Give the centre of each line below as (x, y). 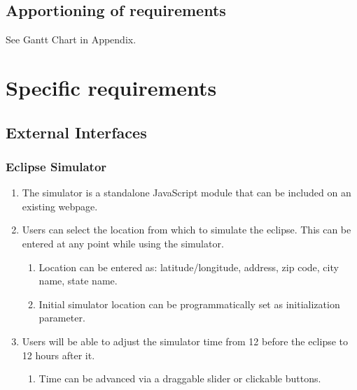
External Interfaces (76, 132)
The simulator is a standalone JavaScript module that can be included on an (187, 193)
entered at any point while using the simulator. (123, 243)
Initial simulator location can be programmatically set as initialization (189, 304)
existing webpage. (60, 206)
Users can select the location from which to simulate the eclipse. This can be (187, 230)
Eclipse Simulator (56, 166)
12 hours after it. (58, 355)
